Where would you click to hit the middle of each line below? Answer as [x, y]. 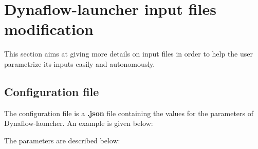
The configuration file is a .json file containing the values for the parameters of [129, 113]
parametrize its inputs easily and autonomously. [80, 63]
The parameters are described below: [62, 140]
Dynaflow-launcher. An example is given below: [79, 123]
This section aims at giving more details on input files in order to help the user [128, 54]
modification [49, 29]
